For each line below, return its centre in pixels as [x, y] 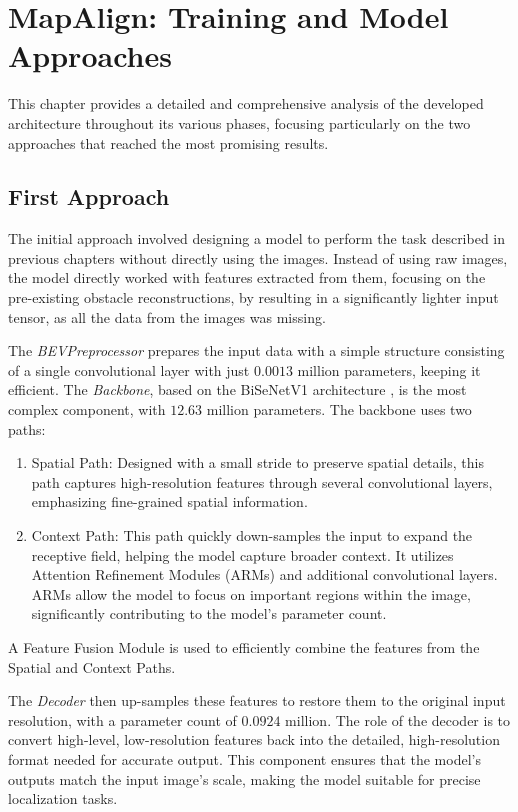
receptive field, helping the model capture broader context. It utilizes [242, 554]
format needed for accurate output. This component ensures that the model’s [244, 758]
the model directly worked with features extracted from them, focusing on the [247, 277]
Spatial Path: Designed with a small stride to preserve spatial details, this [257, 462]
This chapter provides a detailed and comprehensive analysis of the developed [246, 103]
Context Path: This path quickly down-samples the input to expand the [252, 535]
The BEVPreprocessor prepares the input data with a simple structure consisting [256, 350]
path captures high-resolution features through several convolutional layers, [262, 481]
